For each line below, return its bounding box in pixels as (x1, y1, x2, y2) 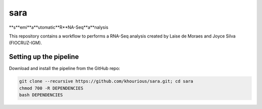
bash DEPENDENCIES (19, 92, 63, 97)
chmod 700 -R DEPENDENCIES (19, 85, 83, 91)
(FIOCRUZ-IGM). (9, 40, 42, 46)
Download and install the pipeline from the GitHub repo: (9, 66, 120, 72)
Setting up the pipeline (9, 53, 79, 61)
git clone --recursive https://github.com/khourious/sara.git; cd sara (19, 78, 194, 84)
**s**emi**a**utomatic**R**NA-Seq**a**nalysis (9, 24, 109, 30)
